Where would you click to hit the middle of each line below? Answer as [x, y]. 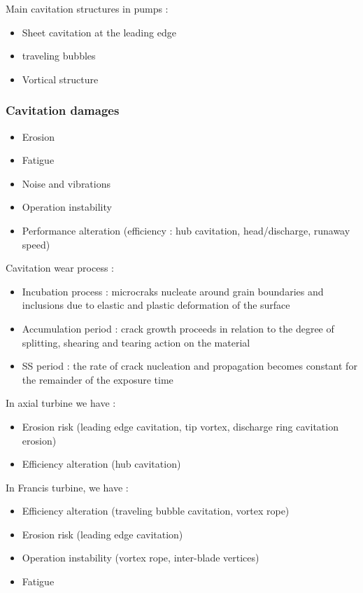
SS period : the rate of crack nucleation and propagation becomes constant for [190, 366]
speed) [36, 244]
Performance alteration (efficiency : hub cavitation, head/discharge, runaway [186, 230]
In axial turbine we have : [61, 403]
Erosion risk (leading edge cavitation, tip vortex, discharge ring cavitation [180, 426]
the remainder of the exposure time [98, 379]
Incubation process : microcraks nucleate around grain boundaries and [173, 291]
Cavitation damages [63, 110]
